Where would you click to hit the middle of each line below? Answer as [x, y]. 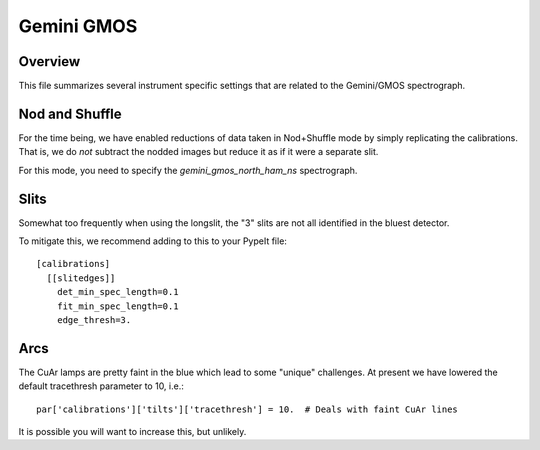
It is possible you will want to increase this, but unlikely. [132, 432]
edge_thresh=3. [94, 320]
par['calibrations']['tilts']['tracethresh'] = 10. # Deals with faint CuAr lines [247, 409]
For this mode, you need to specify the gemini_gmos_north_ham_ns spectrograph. [188, 170]
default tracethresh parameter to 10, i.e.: [101, 386]
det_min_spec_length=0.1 [117, 292]
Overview [49, 61]
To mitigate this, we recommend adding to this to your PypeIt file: [152, 241]
